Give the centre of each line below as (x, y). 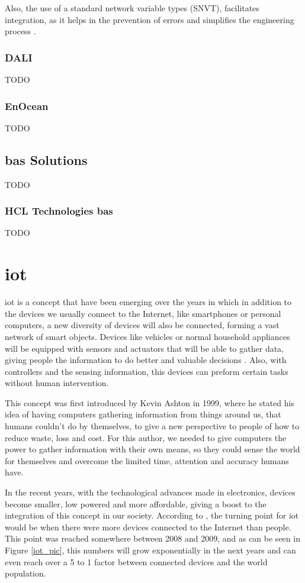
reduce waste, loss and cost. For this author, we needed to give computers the (146, 437)
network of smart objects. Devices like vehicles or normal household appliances (147, 336)
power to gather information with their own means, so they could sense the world (152, 449)
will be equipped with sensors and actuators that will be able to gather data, (145, 348)
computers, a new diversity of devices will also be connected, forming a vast (142, 325)
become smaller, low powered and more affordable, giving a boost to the (136, 503)
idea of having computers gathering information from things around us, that (143, 414)
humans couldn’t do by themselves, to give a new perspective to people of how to (152, 426)
